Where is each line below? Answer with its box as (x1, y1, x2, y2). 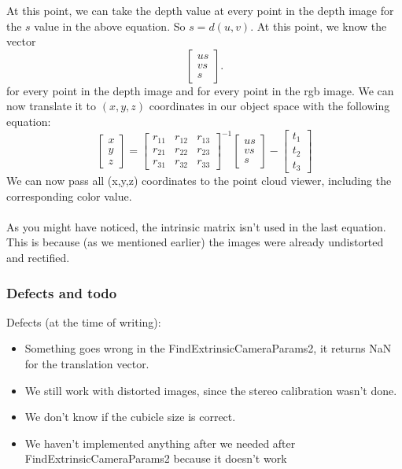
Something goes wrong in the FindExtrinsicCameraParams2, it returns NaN (24, 340, 392, 356)
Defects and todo (6, 283, 117, 302)
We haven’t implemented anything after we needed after (24, 434, 296, 451)
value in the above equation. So (34, 17, 186, 34)
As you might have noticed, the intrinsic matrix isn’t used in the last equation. (6, 218, 386, 234)
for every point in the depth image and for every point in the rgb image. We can (6, 82, 394, 98)
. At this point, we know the (250, 17, 387, 34)
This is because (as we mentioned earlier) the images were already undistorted (6, 234, 384, 250)
